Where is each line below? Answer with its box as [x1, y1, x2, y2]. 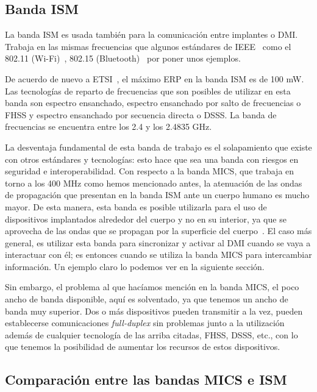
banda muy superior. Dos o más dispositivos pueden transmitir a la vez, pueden [5, 304, 303, 317]
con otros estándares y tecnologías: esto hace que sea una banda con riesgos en [5, 152, 299, 165]
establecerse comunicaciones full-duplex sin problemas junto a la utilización [5, 316, 285, 329]
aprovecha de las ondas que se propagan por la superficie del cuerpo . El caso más [5, 224, 312, 237]
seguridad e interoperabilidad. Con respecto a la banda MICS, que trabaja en [5, 165, 294, 177]
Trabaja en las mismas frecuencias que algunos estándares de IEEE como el [5, 40, 291, 52]
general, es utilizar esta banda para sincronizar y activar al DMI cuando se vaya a [5, 236, 311, 249]
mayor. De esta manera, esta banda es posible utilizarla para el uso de [5, 200, 267, 213]
